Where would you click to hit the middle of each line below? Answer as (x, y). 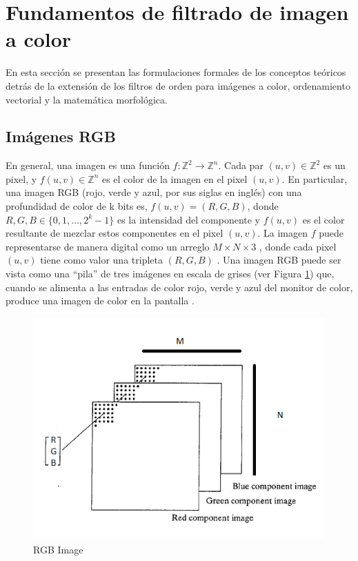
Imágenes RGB (61, 136)
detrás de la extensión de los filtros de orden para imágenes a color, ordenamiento (178, 85)
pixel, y (21, 178)
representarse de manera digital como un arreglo (108, 246)
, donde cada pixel (298, 246)
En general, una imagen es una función (88, 165)
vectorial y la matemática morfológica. (87, 99)
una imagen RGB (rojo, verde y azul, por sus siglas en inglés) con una (154, 192)
